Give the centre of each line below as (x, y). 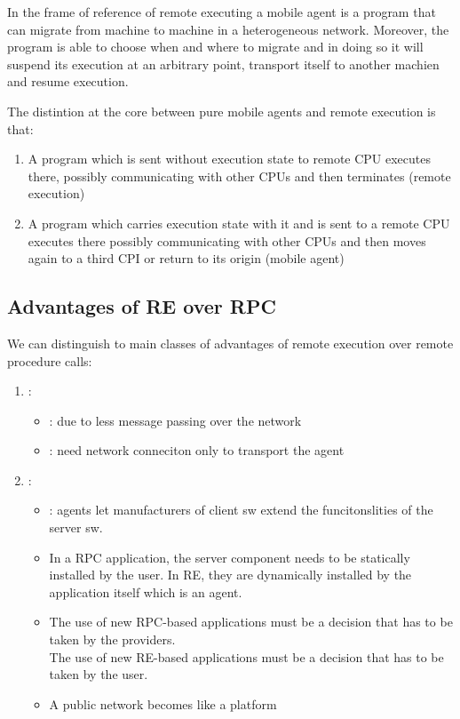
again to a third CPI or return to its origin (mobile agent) (186, 258)
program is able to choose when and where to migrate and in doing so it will (215, 47)
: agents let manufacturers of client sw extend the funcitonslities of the (241, 510)
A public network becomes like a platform (163, 703)
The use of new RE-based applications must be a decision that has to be (246, 656)
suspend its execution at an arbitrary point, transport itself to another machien (223, 64)
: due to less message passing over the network (175, 420)
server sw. (76, 527)
